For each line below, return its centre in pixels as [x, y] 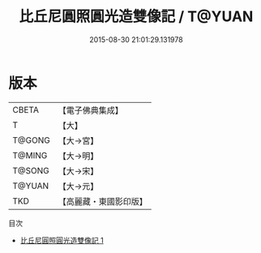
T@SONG [31, 170]
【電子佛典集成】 [90, 110]
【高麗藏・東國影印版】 [103, 201]
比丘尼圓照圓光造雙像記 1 [62, 240]
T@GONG [31, 140]
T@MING [30, 155]
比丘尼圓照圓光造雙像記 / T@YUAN [136, 17]
